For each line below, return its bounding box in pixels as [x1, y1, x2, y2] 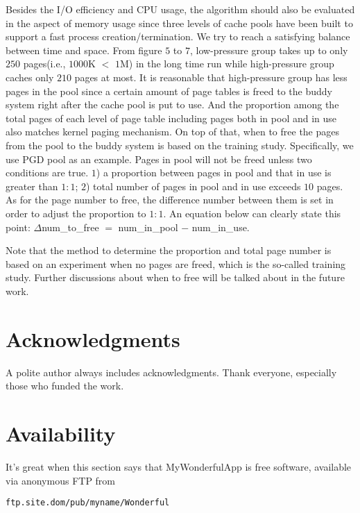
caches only [6, 69, 54, 84]
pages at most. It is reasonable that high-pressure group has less [74, 69, 348, 84]
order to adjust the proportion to [6, 205, 146, 220]
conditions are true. [6, 165, 89, 180]
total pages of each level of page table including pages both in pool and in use [6, 110, 337, 125]
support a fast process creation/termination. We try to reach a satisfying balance [6, 29, 350, 44]
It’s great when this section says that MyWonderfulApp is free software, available [6, 459, 352, 473]
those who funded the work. [6, 378, 124, 393]
